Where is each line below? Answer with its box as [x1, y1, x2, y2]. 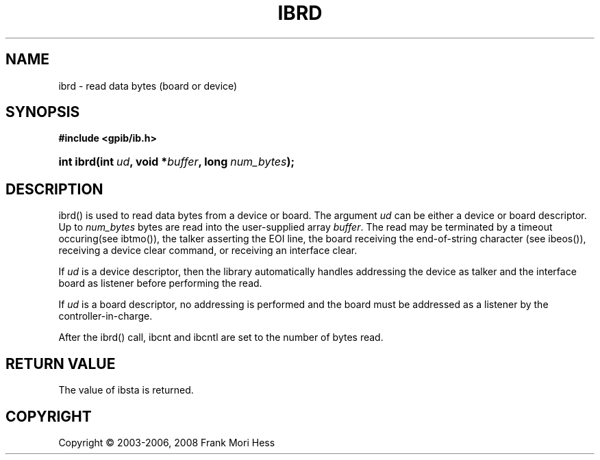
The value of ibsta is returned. [58, 384, 194, 396]
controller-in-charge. [58, 310, 153, 322]
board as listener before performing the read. [58, 277, 262, 290]
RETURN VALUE [5, 355, 116, 372]
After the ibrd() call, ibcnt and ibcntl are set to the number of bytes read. [58, 331, 384, 344]
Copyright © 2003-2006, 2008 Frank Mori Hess [58, 436, 275, 448]
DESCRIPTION [5, 180, 103, 198]
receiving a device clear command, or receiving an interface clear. [58, 244, 358, 257]
